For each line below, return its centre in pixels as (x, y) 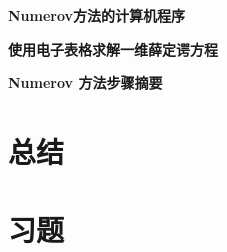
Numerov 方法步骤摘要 (85, 82)
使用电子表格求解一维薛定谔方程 (113, 48)
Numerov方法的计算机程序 (97, 15)
